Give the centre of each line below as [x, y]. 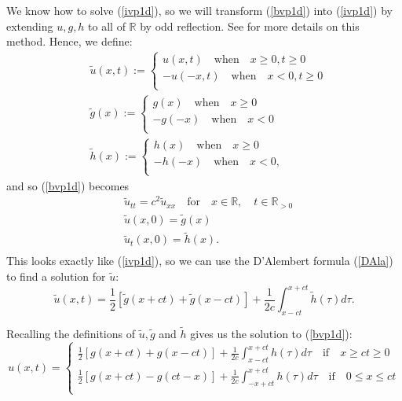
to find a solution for [56, 276]
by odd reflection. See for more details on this [250, 26]
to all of [107, 26]
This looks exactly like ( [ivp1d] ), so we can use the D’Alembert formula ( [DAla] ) [200, 261]
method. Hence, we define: [69, 41]
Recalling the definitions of [71, 334]
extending [30, 26]
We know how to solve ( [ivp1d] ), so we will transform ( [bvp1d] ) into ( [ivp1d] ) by [199, 10]
